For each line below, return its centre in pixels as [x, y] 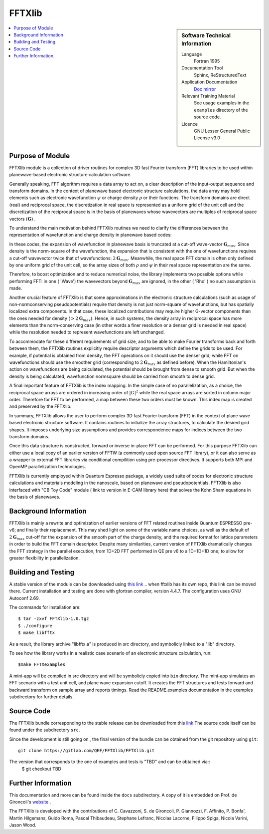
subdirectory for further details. [42, 697]
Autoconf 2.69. [24, 598]
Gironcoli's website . [30, 802]
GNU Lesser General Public [222, 131]
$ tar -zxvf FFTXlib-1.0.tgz [54, 619]
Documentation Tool [202, 68]
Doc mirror [205, 89]
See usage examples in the [222, 103]
